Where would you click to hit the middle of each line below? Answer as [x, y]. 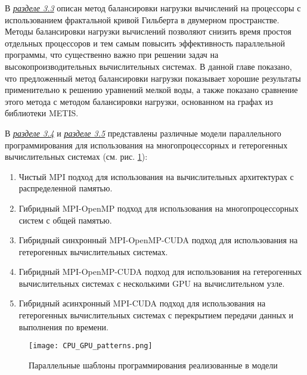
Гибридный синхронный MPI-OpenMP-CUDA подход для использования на [158, 240]
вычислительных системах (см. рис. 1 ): [76, 156]
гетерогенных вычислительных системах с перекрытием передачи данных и [156, 315]
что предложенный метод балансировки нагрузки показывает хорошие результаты [153, 78]
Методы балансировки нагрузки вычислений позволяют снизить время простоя [148, 31]
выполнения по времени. [63, 326]
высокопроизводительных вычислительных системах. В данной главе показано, [148, 66]
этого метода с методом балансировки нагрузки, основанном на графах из [139, 101]
